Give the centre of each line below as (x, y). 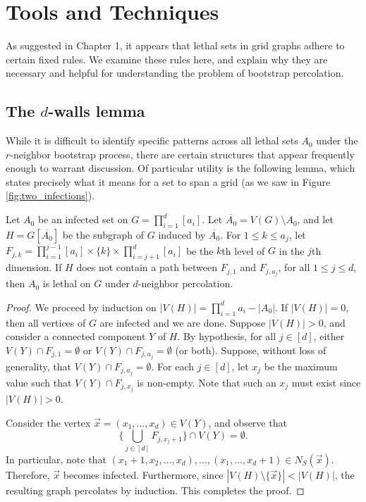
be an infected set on (83, 219)
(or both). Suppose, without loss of (251, 350)
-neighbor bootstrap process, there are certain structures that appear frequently (182, 154)
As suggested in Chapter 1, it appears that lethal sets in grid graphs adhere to (175, 45)
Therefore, (28, 474)
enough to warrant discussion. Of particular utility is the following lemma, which (181, 168)
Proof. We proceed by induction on (81, 307)
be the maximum (301, 366)
